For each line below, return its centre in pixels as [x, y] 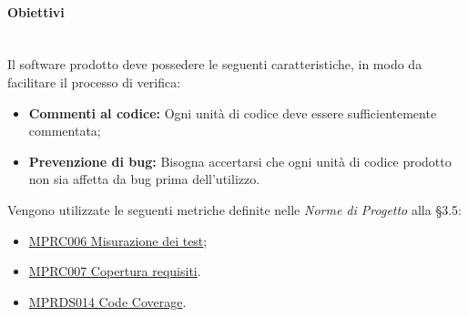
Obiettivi [36, 11]
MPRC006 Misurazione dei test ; [118, 240]
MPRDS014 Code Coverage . [107, 301]
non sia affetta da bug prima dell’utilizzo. [144, 179]
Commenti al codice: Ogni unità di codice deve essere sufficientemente [233, 112]
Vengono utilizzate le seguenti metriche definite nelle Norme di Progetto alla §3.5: [234, 209]
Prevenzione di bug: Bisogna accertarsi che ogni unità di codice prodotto [240, 161]
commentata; [65, 131]
